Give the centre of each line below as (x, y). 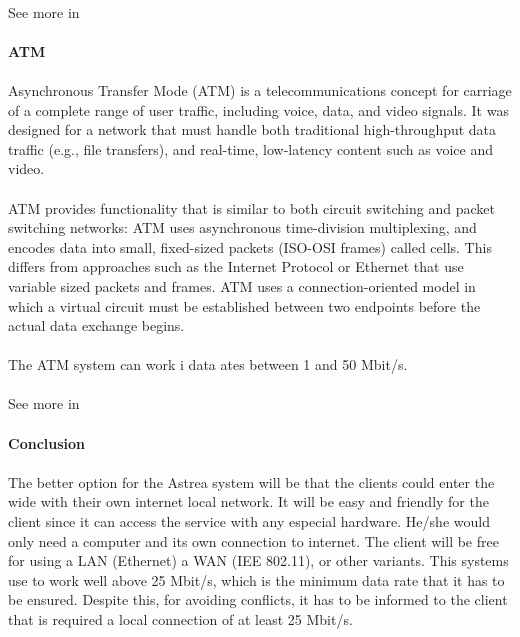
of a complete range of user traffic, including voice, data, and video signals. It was (258, 109)
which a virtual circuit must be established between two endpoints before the (244, 305)
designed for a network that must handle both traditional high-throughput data (252, 129)
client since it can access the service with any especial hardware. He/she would (249, 521)
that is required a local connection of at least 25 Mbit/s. (180, 619)
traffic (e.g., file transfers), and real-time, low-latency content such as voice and (250, 148)
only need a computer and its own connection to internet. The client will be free (253, 540)
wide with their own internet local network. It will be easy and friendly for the (248, 501)
